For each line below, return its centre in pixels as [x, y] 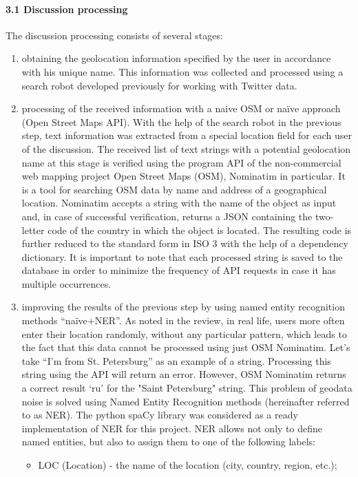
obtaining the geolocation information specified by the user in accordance [176, 58]
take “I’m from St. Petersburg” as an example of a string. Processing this [176, 360]
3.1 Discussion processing [67, 9]
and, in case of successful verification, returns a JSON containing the [167, 216]
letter [33, 230]
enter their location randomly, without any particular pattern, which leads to [184, 333]
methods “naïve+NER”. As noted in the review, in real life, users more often [183, 320]
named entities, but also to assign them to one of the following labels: [168, 442]
